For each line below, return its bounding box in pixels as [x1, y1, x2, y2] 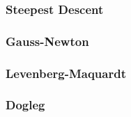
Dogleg [6, 96, 45, 114]
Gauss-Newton [6, 32, 89, 49]
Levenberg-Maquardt [6, 64, 126, 81]
